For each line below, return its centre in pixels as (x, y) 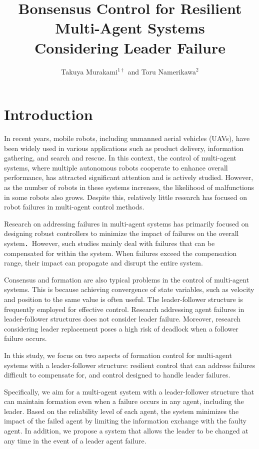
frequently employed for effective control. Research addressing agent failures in (124, 309)
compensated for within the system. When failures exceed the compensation (120, 253)
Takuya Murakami (89, 71)
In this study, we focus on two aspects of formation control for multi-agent (118, 355)
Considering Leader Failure (130, 47)
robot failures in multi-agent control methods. (74, 207)
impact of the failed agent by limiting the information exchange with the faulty (125, 421)
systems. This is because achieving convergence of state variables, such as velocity (129, 289)
